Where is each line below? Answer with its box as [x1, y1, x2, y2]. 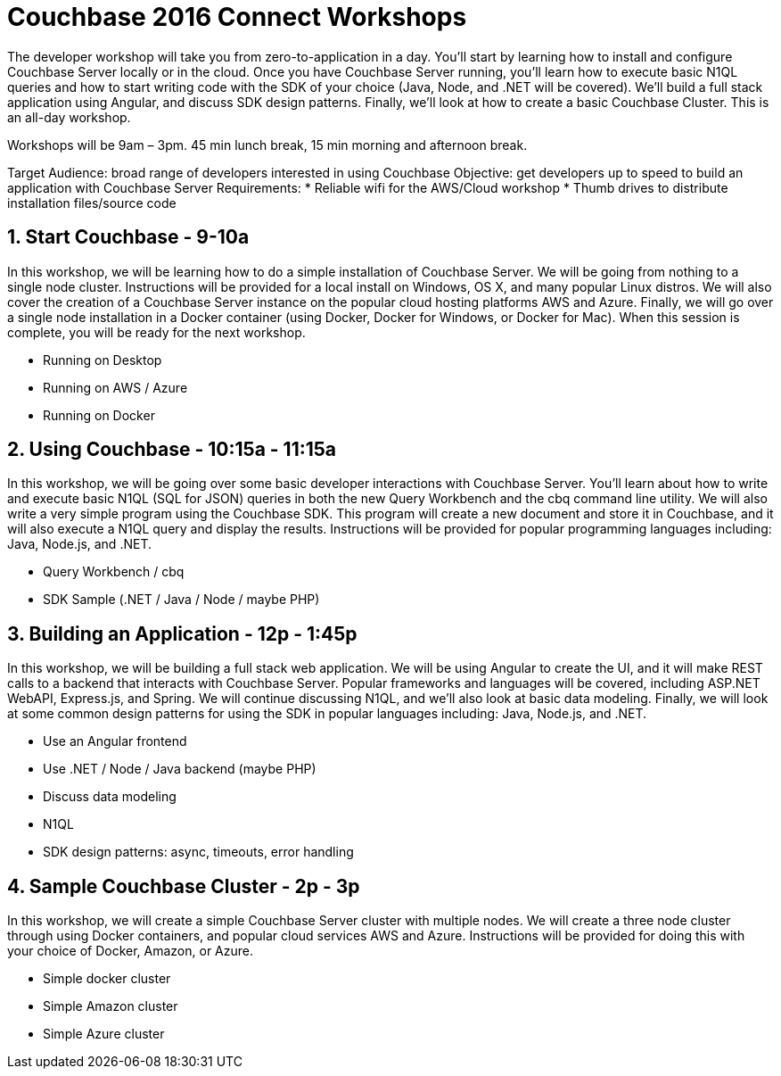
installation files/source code [7, 195, 177, 211]
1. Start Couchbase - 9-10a [7, 226, 250, 249]
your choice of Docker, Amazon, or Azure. [7, 943, 253, 959]
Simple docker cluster [43, 971, 171, 987]
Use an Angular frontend [43, 733, 187, 749]
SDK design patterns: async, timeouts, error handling [43, 844, 354, 860]
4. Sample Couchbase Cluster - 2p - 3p [7, 874, 360, 898]
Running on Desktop [43, 352, 162, 368]
